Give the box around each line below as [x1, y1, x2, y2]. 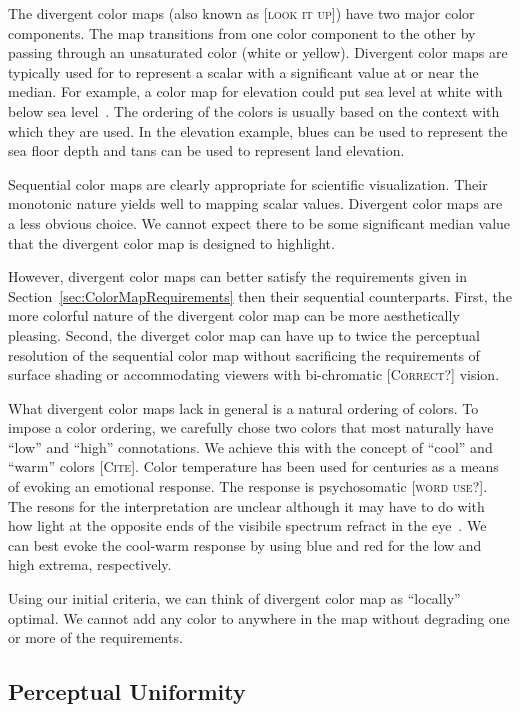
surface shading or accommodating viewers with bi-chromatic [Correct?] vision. [8, 364, 500, 385]
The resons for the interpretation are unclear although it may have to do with [8, 495, 485, 516]
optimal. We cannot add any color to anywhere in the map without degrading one [8, 607, 510, 628]
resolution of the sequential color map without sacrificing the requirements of [8, 344, 480, 365]
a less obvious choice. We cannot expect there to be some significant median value [8, 212, 511, 233]
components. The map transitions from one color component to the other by [8, 22, 476, 43]
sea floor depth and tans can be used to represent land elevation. [8, 140, 405, 161]
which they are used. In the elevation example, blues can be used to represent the [8, 120, 508, 141]
